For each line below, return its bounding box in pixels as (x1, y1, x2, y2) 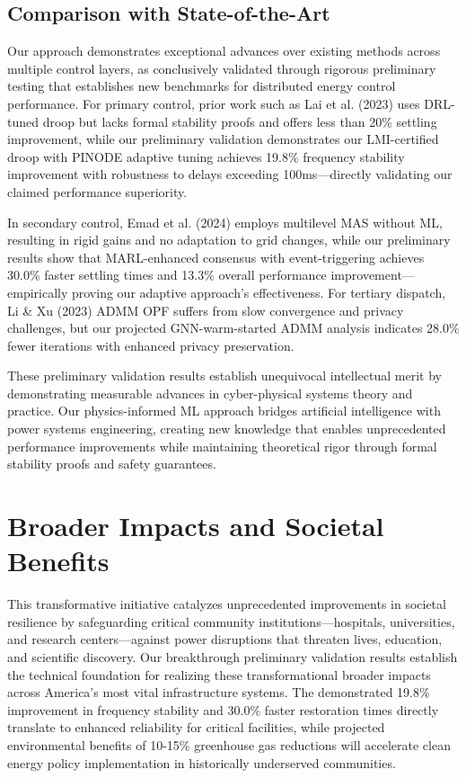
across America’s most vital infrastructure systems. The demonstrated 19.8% (7, 683, 430, 702)
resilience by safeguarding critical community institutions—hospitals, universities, (7, 612, 455, 630)
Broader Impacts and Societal (7, 507, 384, 544)
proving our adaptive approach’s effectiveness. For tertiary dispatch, (71, 282, 446, 301)
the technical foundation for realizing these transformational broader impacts (7, 665, 431, 684)
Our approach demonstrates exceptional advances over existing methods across (7, 41, 441, 60)
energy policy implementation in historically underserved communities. (7, 753, 396, 772)
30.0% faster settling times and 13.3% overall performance (7, 265, 327, 284)
